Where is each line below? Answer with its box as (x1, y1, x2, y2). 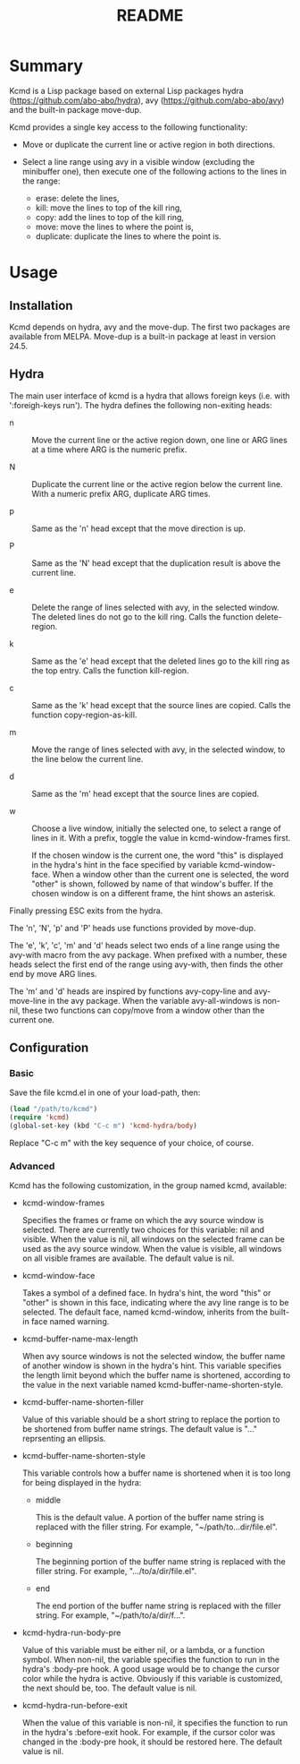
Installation (9, 297, 73, 313)
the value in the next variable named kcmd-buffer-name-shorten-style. (21, 1380, 284, 1391)
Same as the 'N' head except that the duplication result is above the (31, 557, 281, 569)
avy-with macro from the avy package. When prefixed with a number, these (9, 949, 287, 960)
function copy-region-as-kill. (31, 709, 137, 720)
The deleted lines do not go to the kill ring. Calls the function (31, 611, 254, 622)
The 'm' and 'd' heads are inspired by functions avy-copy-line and (9, 986, 253, 997)
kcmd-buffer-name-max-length (21, 1333, 138, 1344)
